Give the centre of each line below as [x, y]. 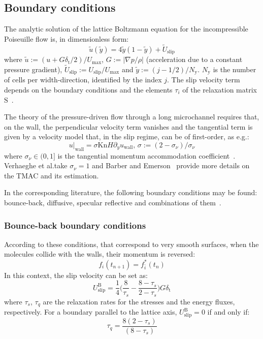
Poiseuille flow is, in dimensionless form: [67, 38]
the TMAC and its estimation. [52, 175]
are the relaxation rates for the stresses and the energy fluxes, [139, 301]
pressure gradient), [33, 69]
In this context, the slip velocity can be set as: [76, 275]
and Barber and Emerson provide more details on [171, 165]
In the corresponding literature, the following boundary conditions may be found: [131, 192]
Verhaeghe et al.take [36, 165]
